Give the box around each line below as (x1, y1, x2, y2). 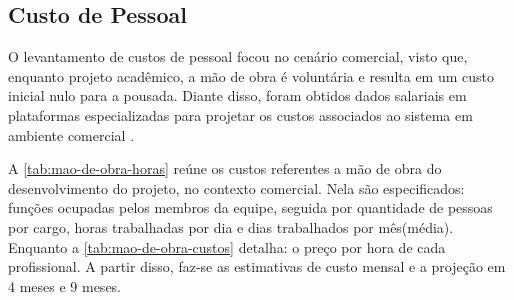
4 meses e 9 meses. (8, 275, 122, 296)
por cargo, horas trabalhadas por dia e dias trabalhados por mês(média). (8, 216, 454, 237)
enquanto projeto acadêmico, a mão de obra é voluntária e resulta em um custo (8, 65, 494, 86)
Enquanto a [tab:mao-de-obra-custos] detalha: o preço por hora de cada (8, 236, 446, 257)
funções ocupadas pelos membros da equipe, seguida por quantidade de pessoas (8, 197, 493, 218)
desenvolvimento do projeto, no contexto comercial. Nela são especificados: (8, 177, 465, 198)
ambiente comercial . (8, 124, 135, 145)
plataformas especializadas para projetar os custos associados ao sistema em (8, 104, 473, 125)
